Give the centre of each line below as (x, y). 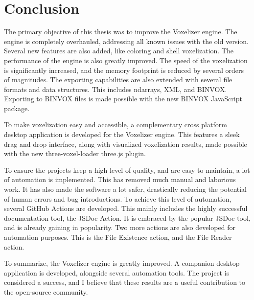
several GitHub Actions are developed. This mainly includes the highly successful (126, 208)
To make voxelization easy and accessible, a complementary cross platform (115, 125)
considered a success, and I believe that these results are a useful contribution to (125, 282)
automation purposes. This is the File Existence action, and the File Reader (118, 237)
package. (17, 108)
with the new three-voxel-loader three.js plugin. (75, 153)
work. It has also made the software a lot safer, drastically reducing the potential (126, 189)
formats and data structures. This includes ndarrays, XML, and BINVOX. (115, 89)
